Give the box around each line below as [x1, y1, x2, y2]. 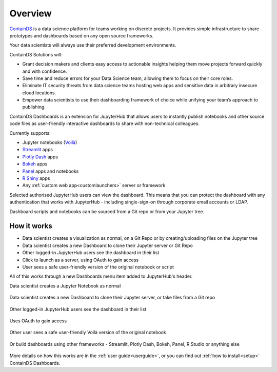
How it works [9, 222, 52, 231]
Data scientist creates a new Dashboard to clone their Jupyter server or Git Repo [22, 242, 193, 249]
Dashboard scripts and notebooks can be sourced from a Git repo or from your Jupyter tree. [9, 208, 205, 215]
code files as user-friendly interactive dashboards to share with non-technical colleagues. [9, 120, 200, 127]
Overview [9, 8, 52, 19]
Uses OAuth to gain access [9, 318, 67, 324]
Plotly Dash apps [22, 154, 58, 160]
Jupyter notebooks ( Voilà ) [22, 139, 77, 146]
